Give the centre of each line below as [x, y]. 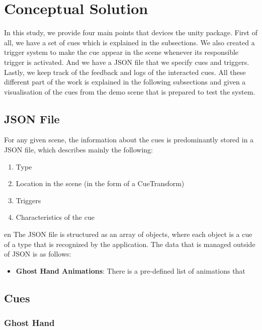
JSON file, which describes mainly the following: [78, 150]
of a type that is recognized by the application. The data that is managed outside [130, 244]
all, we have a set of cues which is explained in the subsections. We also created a [129, 42]
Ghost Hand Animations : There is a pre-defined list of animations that [130, 270]
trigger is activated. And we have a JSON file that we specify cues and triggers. [127, 62]
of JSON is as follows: [38, 254]
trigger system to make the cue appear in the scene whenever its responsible [121, 52]
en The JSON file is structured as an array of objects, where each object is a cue [128, 234]
